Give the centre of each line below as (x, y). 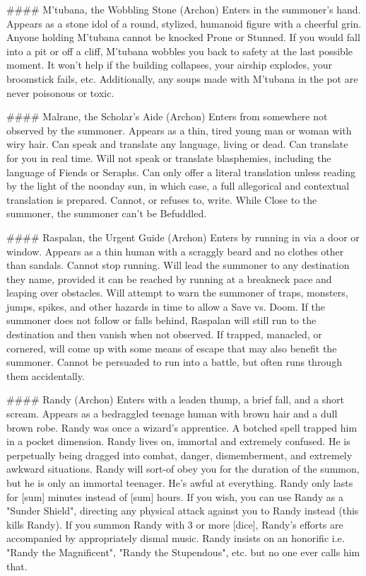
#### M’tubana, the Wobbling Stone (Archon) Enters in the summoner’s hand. (184, 9)
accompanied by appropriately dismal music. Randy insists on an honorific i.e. (176, 538)
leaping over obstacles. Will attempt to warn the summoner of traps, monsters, (177, 293)
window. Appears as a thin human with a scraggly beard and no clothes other (175, 251)
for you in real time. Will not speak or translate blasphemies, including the (169, 157)
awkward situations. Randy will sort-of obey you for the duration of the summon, (183, 469)
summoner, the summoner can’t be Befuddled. (107, 213)
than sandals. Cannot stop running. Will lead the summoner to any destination (178, 265)
